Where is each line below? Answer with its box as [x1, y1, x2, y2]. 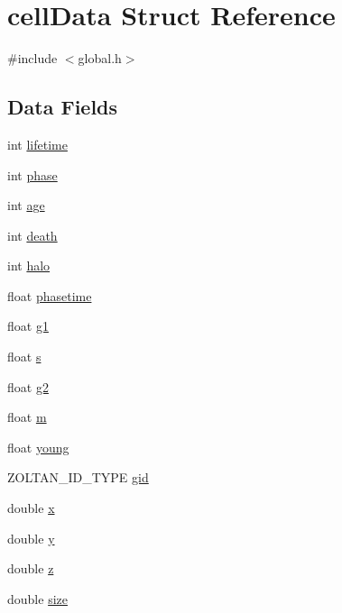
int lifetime [7, 134, 68, 153]
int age [7, 196, 45, 215]
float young [7, 437, 69, 456]
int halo [7, 256, 51, 275]
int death [7, 225, 58, 244]
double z [7, 559, 54, 578]
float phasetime [7, 286, 92, 305]
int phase [7, 165, 58, 184]
